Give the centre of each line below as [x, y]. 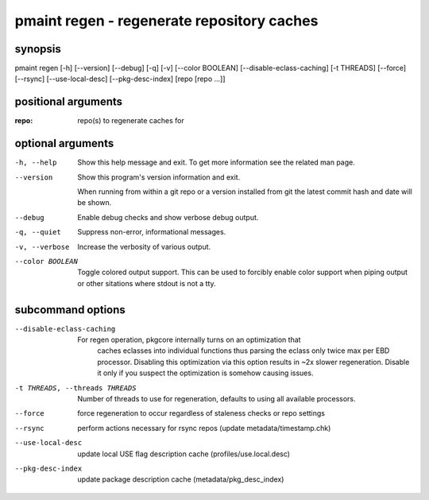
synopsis [38, 49]
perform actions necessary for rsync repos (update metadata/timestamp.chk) [204, 428]
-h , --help [36, 163]
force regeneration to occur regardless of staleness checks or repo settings [201, 413]
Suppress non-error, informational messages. [152, 232]
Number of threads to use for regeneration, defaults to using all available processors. [217, 399]
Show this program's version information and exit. [159, 177]
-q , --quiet [38, 232]
